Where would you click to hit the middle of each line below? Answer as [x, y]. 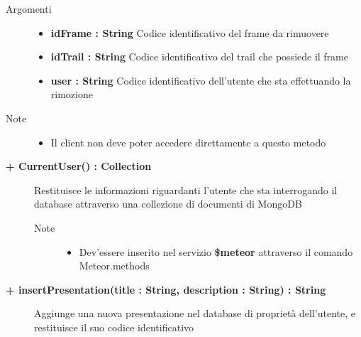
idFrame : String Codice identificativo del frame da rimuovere [190, 32]
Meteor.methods [114, 266]
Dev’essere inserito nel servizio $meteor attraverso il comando [216, 251]
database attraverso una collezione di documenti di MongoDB [168, 204]
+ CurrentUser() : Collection [79, 166]
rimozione [72, 94]
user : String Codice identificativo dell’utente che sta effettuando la [201, 80]
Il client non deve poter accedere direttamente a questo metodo [188, 142]
